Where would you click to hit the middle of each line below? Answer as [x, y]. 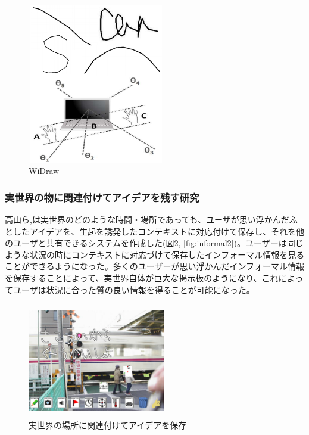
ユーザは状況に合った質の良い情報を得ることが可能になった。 [134, 289]
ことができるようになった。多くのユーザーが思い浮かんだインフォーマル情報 [155, 266]
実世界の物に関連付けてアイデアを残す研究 [102, 197]
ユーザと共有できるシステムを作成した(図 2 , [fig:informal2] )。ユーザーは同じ [158, 243]
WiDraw [44, 171]
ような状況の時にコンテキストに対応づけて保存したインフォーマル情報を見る [155, 254]
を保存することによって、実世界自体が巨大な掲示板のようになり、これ [142, 277]
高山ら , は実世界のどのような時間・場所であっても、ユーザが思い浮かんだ [147, 219]
